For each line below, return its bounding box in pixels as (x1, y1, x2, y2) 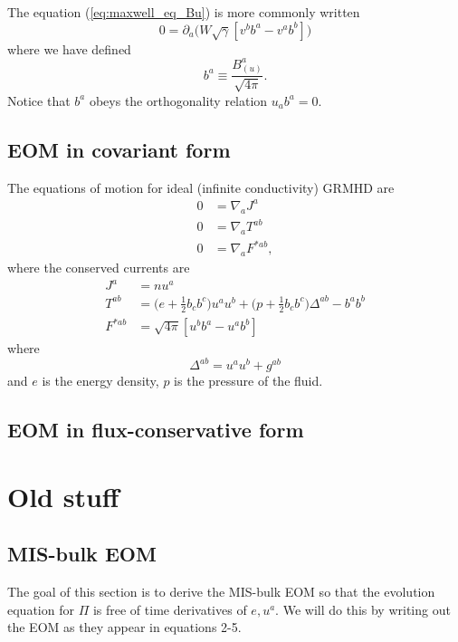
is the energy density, (42, 371, 159, 390)
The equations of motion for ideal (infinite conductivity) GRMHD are (7, 177, 395, 196)
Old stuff (7, 477, 119, 514)
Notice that (7, 91, 71, 110)
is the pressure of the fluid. (174, 371, 323, 390)
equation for (7, 599, 74, 618)
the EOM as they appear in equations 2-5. (7, 618, 242, 637)
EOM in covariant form (7, 135, 231, 163)
